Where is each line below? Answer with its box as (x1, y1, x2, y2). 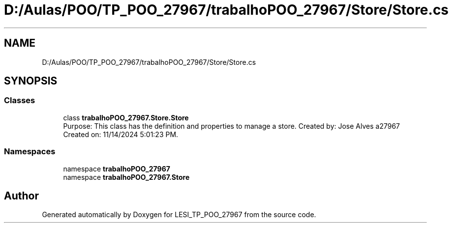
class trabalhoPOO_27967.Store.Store (63, 113, 189, 122)
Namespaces (4, 146, 56, 157)
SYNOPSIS (4, 75, 58, 87)
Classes (4, 95, 35, 106)
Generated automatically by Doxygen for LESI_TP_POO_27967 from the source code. (42, 210, 316, 219)
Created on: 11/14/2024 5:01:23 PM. (63, 130, 179, 139)
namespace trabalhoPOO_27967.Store (63, 172, 190, 181)
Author (4, 189, 39, 202)
